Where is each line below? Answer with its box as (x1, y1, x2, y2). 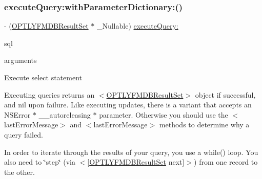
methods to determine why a (159, 119, 250, 130)
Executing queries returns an (4, 89, 95, 100)
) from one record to (194, 156, 258, 167)
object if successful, (195, 89, 256, 100)
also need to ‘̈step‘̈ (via (4, 156, 75, 167)
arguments (4, 55, 37, 65)
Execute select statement (4, 72, 82, 82)
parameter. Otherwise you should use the (99, 109, 228, 120)
